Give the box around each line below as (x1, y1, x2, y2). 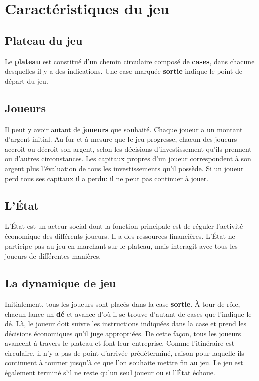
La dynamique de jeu (5, 275, 116, 291)
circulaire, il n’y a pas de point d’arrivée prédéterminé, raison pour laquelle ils (5, 347, 244, 358)
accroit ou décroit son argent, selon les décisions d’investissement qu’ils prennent (5, 143, 252, 154)
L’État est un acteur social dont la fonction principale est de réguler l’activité (5, 221, 243, 231)
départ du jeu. (5, 75, 48, 86)
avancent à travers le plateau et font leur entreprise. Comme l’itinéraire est (5, 338, 235, 348)
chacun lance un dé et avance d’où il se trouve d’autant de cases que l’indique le (5, 308, 252, 319)
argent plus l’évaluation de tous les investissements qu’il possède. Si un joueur (5, 163, 244, 173)
